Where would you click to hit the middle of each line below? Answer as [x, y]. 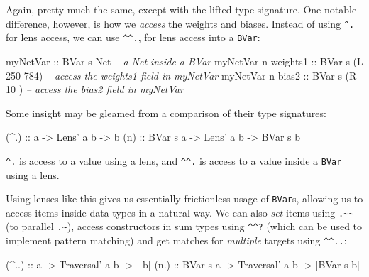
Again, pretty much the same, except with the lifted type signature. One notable [181, 9]
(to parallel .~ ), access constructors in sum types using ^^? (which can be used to [184, 226]
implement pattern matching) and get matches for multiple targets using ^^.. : [176, 240]
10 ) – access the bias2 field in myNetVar [95, 89]
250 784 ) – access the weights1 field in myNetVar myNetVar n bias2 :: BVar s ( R [181, 75]
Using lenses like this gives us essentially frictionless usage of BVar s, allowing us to [184, 199]
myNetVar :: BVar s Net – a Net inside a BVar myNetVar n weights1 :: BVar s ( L [184, 61]
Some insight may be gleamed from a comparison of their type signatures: [166, 113]
